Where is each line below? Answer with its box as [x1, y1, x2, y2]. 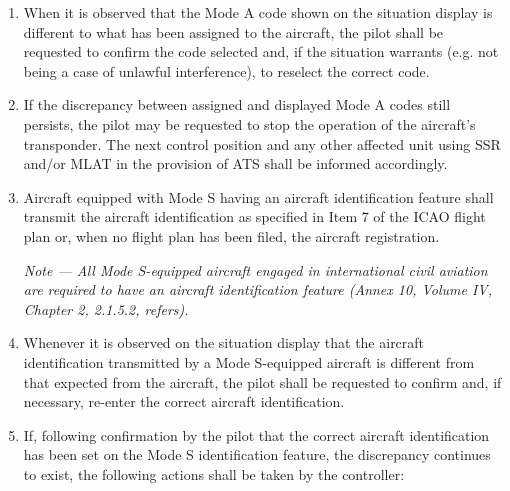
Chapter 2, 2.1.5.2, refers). [23, 298, 189, 319]
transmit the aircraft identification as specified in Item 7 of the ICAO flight [23, 206, 486, 227]
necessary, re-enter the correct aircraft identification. [23, 391, 345, 412]
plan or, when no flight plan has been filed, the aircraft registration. [23, 225, 440, 246]
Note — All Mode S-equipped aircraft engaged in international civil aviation [23, 259, 488, 280]
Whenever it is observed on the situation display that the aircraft [23, 332, 425, 353]
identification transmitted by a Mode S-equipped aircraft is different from [23, 351, 475, 372]
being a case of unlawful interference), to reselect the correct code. [23, 60, 430, 81]
